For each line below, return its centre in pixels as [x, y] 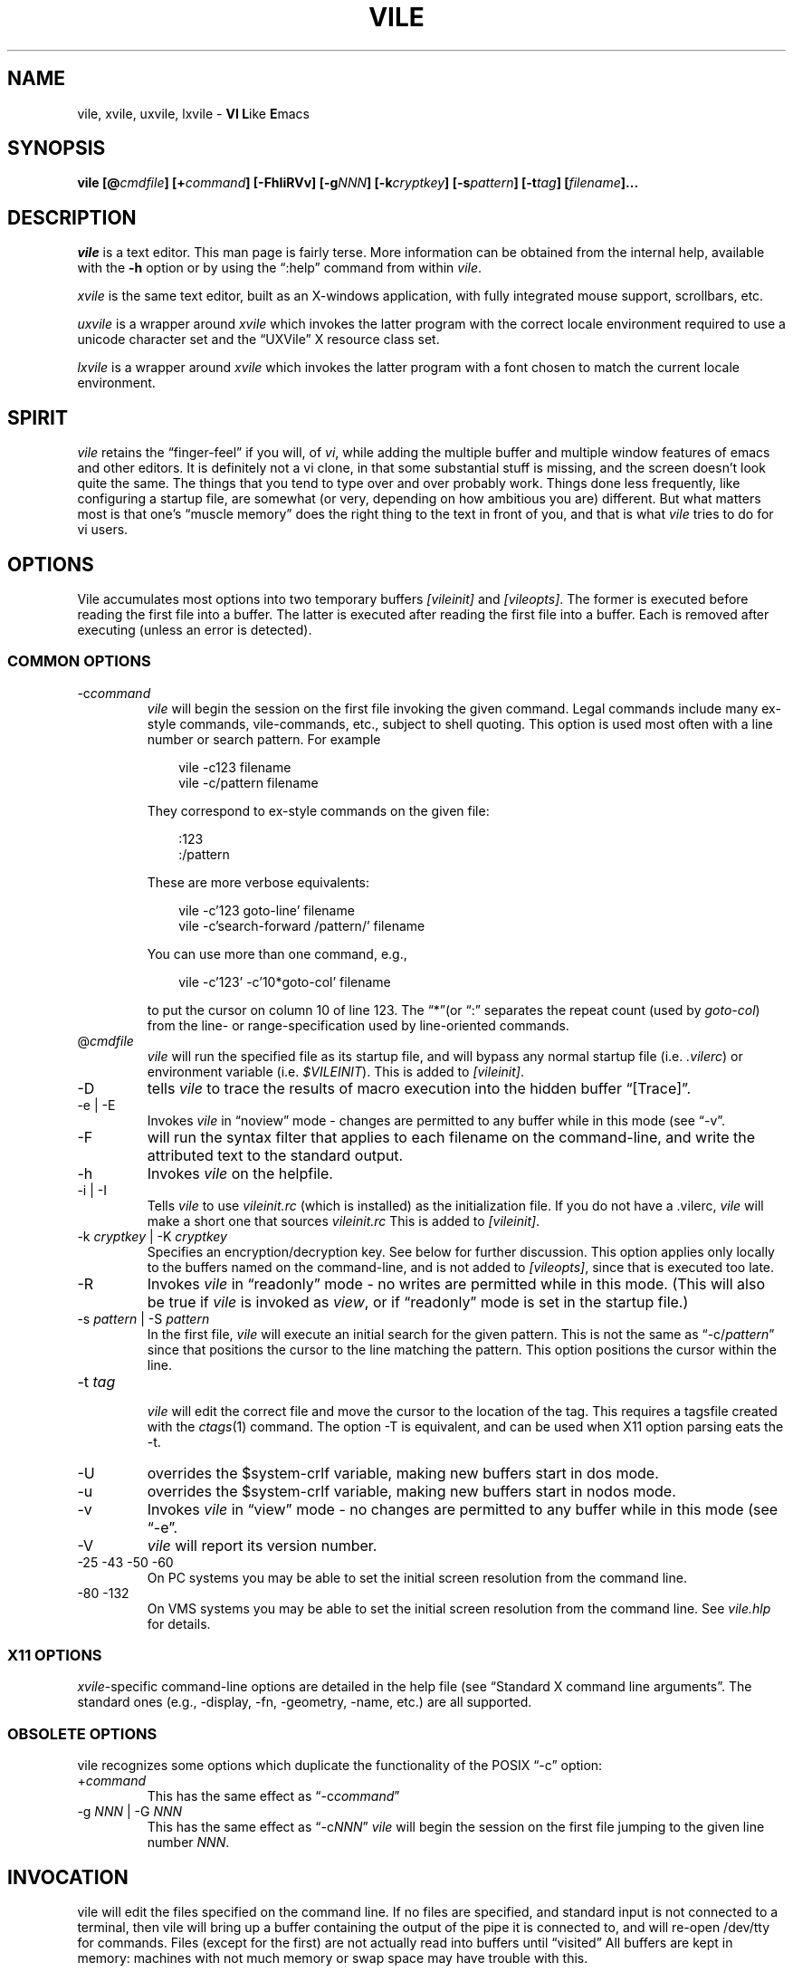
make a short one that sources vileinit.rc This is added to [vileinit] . [344, 1221]
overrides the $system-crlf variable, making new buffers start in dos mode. [403, 1473]
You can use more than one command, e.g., [277, 953]
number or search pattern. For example [264, 739]
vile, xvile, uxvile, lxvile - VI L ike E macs [193, 113]
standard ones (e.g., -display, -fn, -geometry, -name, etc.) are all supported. [305, 1702]
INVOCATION [68, 1877]
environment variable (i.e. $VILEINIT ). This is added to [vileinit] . [336, 1071]
